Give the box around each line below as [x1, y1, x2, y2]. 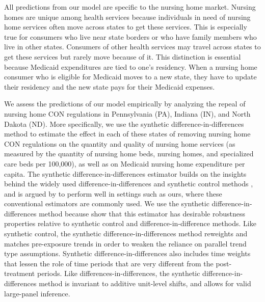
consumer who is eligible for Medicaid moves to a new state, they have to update [4, 71, 257, 82]
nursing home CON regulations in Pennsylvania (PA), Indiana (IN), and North [4, 108, 251, 119]
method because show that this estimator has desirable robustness [39, 208, 245, 218]
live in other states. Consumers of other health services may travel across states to [4, 41, 261, 52]
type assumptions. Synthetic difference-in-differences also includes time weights [4, 248, 251, 259]
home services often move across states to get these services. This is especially [4, 21, 247, 32]
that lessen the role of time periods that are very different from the [4, 258, 214, 268]
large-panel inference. [4, 288, 70, 298]
